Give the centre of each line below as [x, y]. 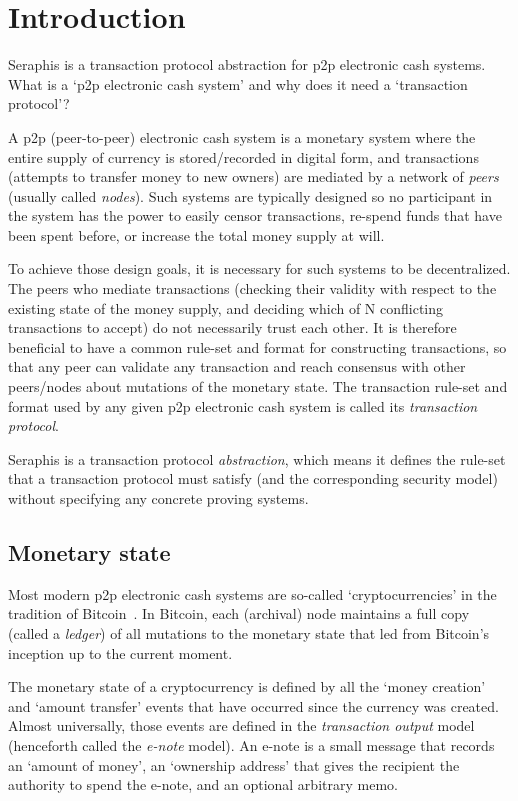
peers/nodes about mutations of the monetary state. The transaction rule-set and [258, 386]
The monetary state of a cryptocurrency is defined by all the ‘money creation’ [247, 686]
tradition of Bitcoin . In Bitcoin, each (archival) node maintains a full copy [239, 613]
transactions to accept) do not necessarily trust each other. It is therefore [232, 327]
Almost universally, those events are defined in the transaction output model [241, 725]
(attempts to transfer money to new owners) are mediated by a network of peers [253, 176]
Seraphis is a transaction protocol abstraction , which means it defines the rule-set [257, 458]
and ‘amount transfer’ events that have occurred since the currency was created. [253, 705]
